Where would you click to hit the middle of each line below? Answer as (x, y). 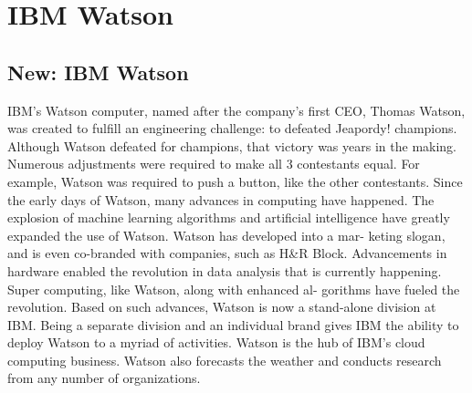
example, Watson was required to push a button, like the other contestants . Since (235, 181)
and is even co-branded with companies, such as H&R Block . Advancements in (227, 253)
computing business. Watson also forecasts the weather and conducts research (225, 360)
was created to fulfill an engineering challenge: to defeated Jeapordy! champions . (232, 128)
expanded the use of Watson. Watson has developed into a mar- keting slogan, (226, 235)
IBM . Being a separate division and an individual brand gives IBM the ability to (233, 324)
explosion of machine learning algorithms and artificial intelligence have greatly (229, 217)
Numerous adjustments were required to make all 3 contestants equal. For (214, 164)
